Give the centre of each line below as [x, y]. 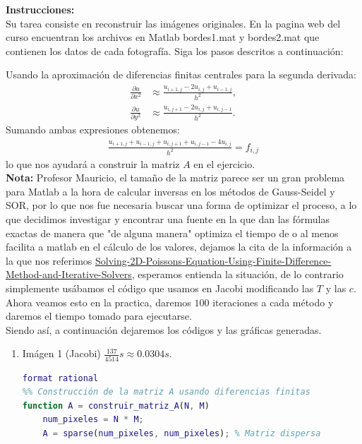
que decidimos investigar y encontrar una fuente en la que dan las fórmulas [168, 218]
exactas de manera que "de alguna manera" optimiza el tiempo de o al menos [172, 233]
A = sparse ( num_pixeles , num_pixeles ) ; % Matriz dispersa [182, 433]
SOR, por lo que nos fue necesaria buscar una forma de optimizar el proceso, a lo [181, 205]
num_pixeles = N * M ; [93, 420]
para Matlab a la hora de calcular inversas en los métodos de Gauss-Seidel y [170, 191]
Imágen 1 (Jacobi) [61, 353]
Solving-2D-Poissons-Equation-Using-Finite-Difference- [213, 260]
